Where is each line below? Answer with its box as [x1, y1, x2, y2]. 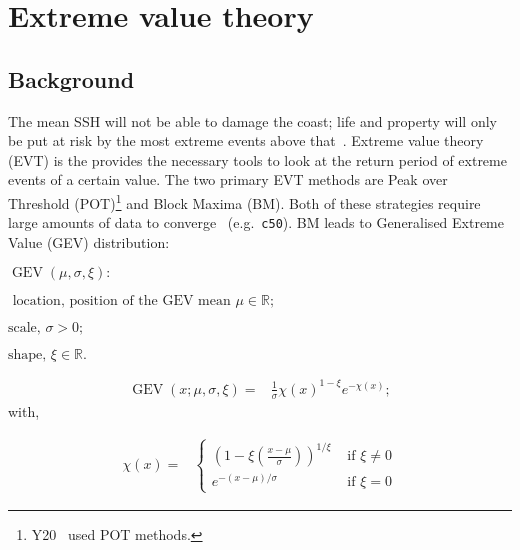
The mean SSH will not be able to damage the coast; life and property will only [8, 110, 497, 131]
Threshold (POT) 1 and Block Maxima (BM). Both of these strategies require [8, 189, 481, 213]
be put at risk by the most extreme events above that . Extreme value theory [8, 130, 484, 151]
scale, [8, 321, 41, 336]
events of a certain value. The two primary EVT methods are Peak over [8, 169, 448, 190]
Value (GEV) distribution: [8, 231, 170, 252]
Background [8, 63, 135, 94]
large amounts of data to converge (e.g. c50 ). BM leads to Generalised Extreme [8, 212, 504, 233]
